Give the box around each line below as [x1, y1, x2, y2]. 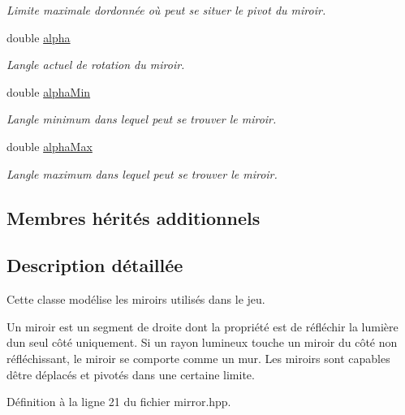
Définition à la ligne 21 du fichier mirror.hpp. [6, 393, 231, 410]
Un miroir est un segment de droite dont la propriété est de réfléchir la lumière [6, 318, 399, 335]
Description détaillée [6, 253, 183, 278]
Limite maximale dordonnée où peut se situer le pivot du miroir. [6, 2, 326, 18]
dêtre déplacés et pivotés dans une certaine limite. [6, 365, 255, 383]
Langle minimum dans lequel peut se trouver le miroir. [6, 110, 277, 128]
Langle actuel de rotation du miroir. [6, 56, 185, 73]
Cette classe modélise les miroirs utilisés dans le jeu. [6, 291, 265, 308]
